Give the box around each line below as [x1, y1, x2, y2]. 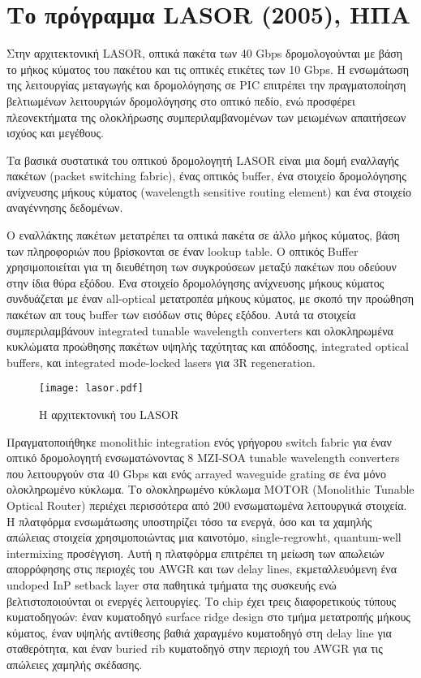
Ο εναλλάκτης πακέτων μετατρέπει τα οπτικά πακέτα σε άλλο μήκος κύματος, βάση [6, 227, 400, 244]
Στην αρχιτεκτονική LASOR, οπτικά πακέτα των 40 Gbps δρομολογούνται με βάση [6, 45, 403, 62]
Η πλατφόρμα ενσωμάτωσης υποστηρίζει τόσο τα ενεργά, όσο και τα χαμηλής [6, 512, 372, 529]
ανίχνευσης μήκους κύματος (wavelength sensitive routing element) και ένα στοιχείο [6, 183, 412, 200]
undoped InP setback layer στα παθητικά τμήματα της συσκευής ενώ [6, 577, 337, 593]
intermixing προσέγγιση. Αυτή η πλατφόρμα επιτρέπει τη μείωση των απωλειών [6, 544, 384, 561]
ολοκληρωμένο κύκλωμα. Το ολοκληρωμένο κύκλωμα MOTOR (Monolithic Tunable [6, 481, 415, 498]
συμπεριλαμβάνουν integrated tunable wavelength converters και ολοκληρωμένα [6, 322, 393, 339]
